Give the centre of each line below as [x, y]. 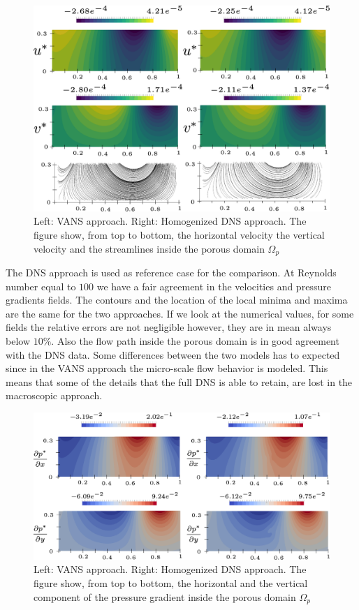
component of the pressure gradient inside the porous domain [165, 596]
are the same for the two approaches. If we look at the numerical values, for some [180, 313]
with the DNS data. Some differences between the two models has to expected [173, 354]
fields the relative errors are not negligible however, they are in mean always [169, 327]
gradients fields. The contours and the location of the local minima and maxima [177, 300]
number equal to [41, 286]
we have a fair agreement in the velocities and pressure [214, 286]
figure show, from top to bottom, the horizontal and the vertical [171, 582]
